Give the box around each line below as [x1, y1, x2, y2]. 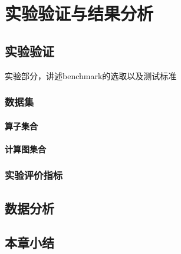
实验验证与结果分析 [5, 1, 154, 25]
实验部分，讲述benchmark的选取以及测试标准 [5, 69, 177, 82]
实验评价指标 [5, 168, 63, 183]
